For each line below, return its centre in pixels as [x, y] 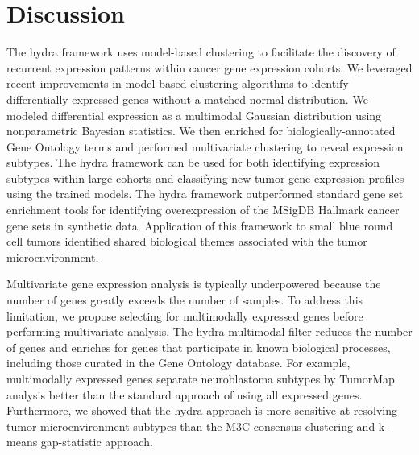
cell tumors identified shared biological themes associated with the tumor [187, 241]
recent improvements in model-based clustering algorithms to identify [178, 83]
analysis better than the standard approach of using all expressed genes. [185, 394]
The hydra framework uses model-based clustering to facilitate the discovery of [201, 52]
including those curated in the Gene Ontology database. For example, [178, 363]
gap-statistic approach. [97, 442]
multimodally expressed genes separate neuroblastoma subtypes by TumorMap [201, 378]
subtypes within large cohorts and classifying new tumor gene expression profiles [205, 178]
